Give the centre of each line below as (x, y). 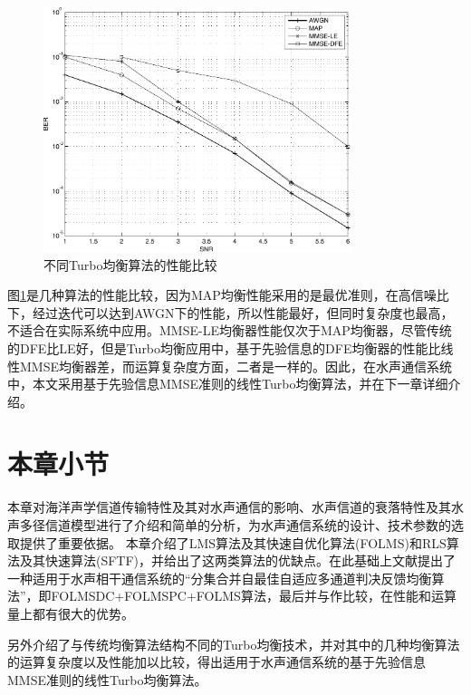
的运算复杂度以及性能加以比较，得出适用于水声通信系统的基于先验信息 (216, 662)
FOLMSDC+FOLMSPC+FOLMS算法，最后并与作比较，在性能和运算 (254, 596)
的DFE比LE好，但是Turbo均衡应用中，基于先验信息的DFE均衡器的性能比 (224, 347)
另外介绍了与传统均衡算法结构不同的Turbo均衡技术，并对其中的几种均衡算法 (234, 644)
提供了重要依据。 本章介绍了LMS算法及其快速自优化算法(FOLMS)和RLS (233, 542)
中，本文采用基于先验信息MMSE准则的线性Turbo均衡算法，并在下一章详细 (228, 384)
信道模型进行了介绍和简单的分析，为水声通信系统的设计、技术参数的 (248, 525)
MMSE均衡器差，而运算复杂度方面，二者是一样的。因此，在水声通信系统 (235, 366)
